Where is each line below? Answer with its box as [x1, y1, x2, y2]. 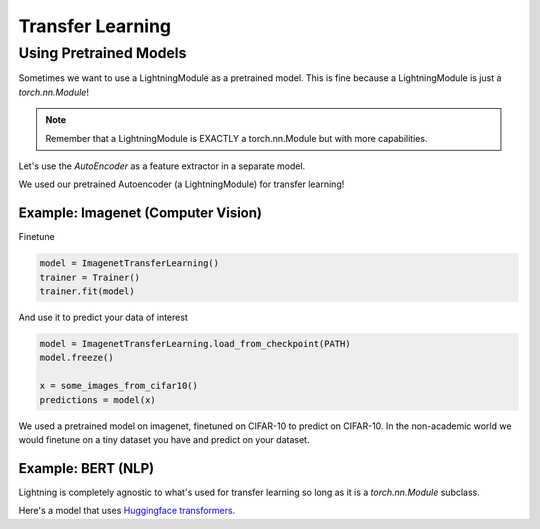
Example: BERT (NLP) [18, 460, 155, 477]
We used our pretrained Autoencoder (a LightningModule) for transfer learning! [18, 178, 345, 190]
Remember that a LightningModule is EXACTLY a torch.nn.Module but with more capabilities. [45, 132, 428, 144]
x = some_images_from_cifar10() [39, 380, 199, 392]
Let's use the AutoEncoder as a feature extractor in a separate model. [18, 160, 306, 172]
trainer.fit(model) [39, 286, 135, 297]
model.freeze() [39, 352, 114, 364]
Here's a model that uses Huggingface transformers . [18, 505, 236, 517]
